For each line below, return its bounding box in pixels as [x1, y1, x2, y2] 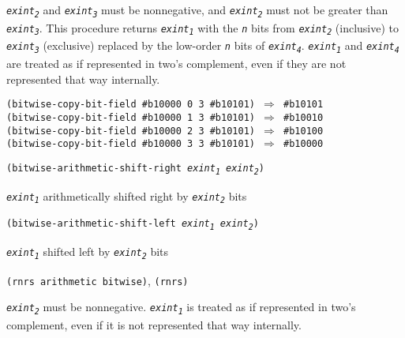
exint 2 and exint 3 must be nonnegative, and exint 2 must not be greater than [6, 2, 388, 19]
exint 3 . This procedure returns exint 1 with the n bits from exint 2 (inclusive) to [6, 19, 399, 37]
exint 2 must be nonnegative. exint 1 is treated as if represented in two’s [6, 299, 356, 317]
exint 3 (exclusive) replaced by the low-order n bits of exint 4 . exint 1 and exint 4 [6, 37, 399, 55]
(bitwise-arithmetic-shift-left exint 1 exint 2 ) [6, 218, 259, 232]
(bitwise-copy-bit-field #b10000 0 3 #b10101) [6, 99, 255, 111]
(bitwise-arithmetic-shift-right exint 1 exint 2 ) [6, 162, 264, 176]
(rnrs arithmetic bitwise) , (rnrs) [6, 272, 189, 288]
